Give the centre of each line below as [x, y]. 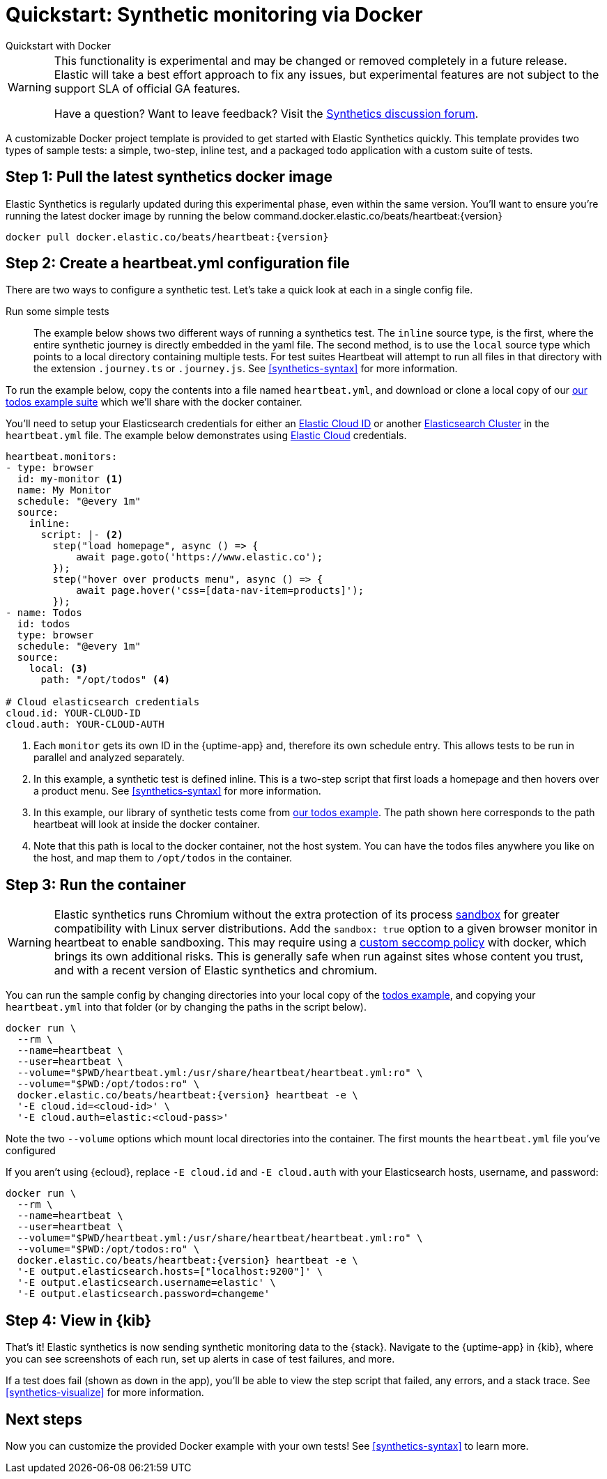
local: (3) [59, 669]
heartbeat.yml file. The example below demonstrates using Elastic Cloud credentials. [206, 436]
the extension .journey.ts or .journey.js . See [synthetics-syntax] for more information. [246, 369]
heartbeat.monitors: [62, 457]
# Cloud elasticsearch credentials [103, 702]
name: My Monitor [64, 490]
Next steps [44, 1419]
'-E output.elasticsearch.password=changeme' [144, 1294]
